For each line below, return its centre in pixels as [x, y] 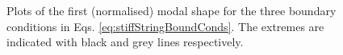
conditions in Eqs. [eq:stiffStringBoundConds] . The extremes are [165, 26]
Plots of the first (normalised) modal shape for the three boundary [171, 10]
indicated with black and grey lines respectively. [125, 42]
